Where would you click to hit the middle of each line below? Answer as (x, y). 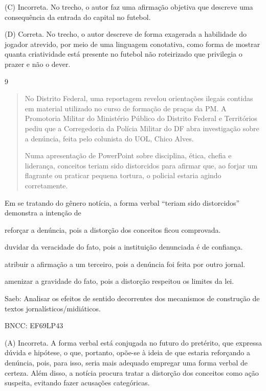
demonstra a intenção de (43, 213)
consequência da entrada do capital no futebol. (78, 17)
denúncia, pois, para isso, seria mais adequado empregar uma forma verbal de (126, 363)
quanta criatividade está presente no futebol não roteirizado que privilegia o (124, 54)
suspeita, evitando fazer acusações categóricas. (77, 383)
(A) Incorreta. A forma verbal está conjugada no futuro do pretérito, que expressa (134, 342)
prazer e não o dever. (38, 64)
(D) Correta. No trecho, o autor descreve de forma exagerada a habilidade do (126, 34)
